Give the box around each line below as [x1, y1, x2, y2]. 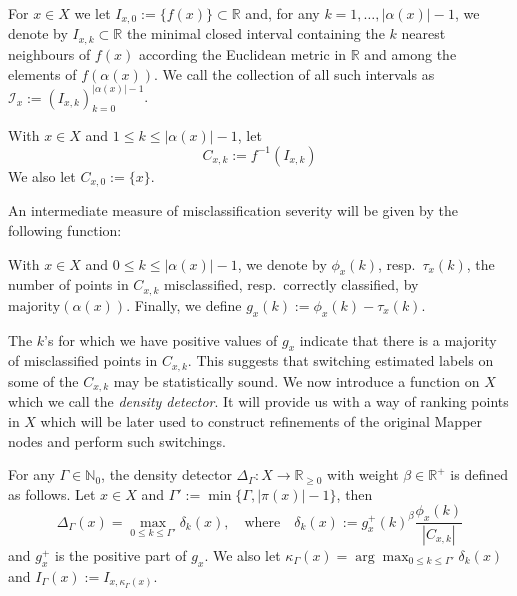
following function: [8, 219, 122, 240]
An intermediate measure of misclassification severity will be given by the [8, 200, 459, 221]
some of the [8, 370, 79, 391]
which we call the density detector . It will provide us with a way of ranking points [8, 391, 509, 412]
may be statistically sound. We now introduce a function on [113, 370, 480, 391]
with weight [327, 464, 399, 485]
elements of [8, 63, 77, 84]
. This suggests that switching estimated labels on [187, 350, 494, 371]
